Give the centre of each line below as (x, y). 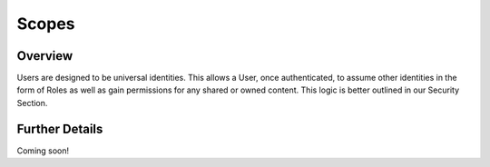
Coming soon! (43, 151)
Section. (32, 103)
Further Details (60, 128)
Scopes (46, 24)
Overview (45, 56)
